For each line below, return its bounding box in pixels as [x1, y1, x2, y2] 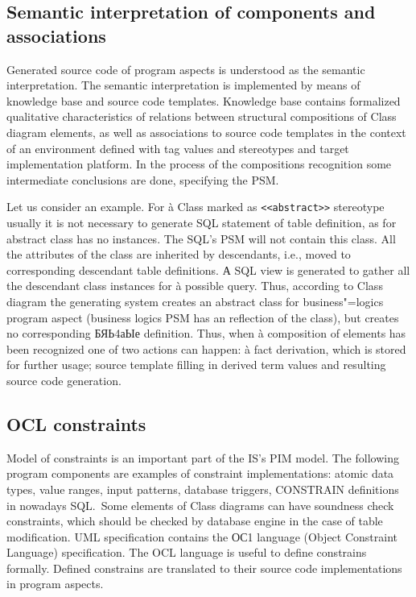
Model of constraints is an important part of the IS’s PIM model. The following [6, 449, 399, 466]
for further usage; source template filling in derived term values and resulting [6, 356, 386, 373]
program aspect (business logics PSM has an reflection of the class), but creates [6, 309, 399, 325]
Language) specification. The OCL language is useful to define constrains [6, 544, 367, 561]
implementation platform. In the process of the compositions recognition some [6, 155, 392, 172]
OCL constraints [6, 411, 146, 436]
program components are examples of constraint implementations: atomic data [6, 465, 394, 482]
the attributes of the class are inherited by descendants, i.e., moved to [6, 246, 351, 263]
